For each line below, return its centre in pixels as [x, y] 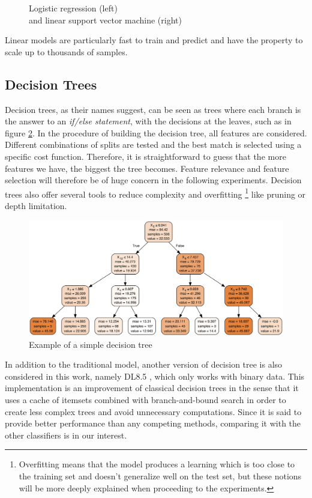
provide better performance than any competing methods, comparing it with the [153, 423]
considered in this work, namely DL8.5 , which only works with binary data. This [155, 376]
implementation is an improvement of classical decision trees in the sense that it [152, 388]
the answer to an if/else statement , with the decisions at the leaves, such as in [148, 121]
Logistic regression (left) [73, 8]
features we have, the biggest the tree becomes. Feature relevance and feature [147, 168]
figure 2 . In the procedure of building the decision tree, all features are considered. [156, 132]
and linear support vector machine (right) [105, 20]
